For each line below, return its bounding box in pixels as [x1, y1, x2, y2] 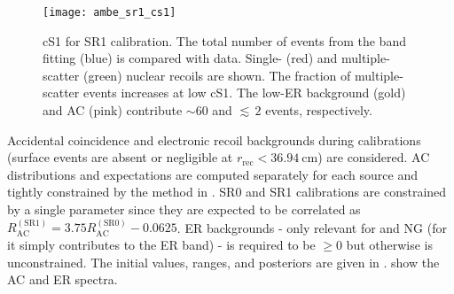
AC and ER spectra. [7, 270, 118, 289]
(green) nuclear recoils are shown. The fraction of [82, 66, 351, 84]
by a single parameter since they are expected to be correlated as [7, 200, 361, 218]
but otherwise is [346, 236, 434, 253]
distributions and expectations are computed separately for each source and [7, 165, 418, 183]
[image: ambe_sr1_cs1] [43, 6, 176, 19]
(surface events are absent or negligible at [7, 148, 233, 166]
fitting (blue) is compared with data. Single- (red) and [43, 49, 338, 67]
